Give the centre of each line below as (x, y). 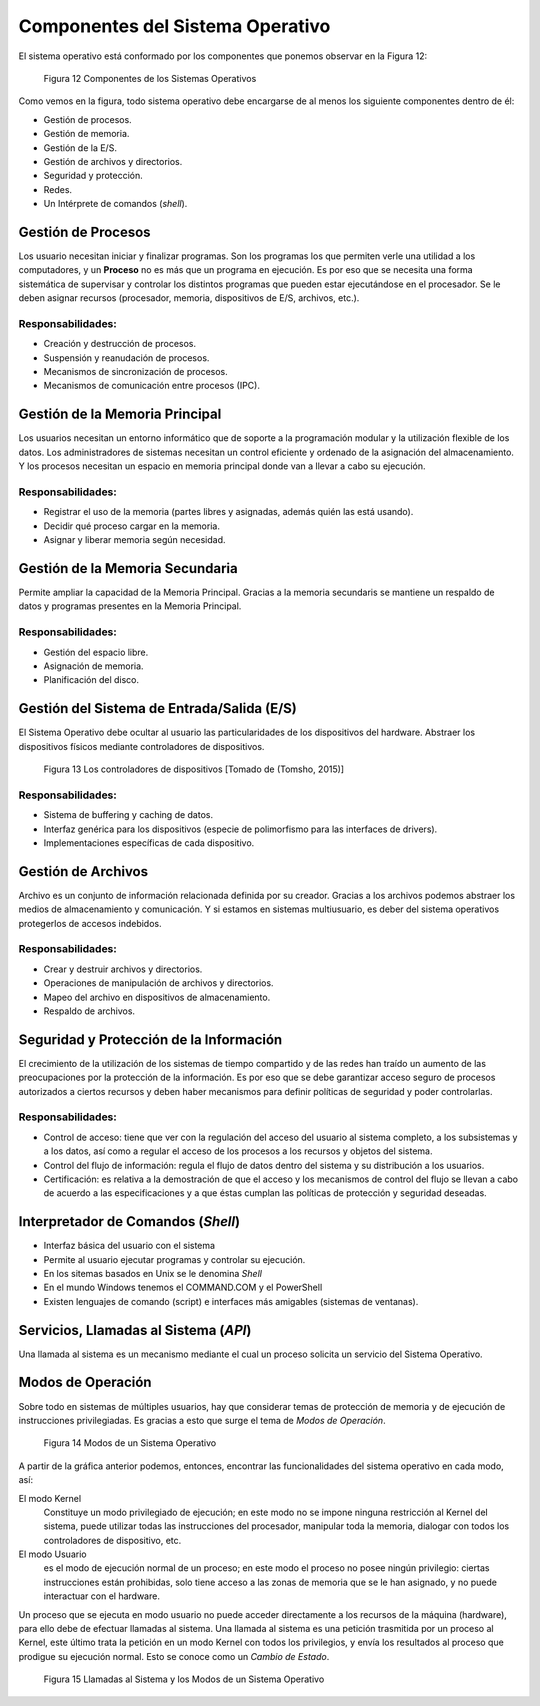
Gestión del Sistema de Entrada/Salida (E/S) (157, 708)
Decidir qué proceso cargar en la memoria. (131, 526)
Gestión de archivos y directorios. (113, 161)
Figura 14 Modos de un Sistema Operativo (130, 1443)
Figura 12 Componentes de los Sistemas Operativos (150, 78)
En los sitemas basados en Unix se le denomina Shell (152, 1273)
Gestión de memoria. (86, 134)
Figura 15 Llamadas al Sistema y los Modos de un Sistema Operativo (184, 1679)
